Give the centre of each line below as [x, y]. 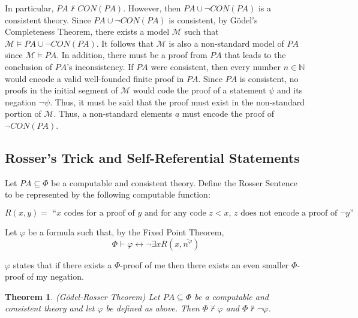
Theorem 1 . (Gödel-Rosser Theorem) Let [82, 296]
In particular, [29, 8]
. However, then [152, 8]
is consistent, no [269, 78]
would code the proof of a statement [199, 90]
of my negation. [55, 276]
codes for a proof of [99, 213]
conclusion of [29, 66]
